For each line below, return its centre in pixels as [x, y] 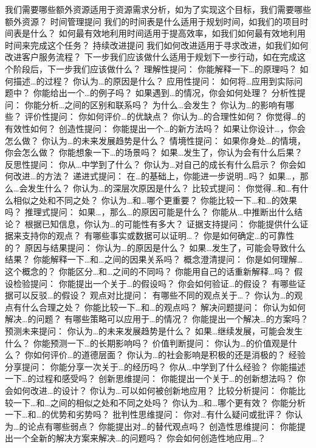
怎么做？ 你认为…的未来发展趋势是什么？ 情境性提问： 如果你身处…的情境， [155, 140]
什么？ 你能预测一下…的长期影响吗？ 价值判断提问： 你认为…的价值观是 [147, 343]
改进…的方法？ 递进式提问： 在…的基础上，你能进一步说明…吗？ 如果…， [156, 176]
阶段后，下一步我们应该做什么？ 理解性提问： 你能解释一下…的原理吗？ [155, 68]
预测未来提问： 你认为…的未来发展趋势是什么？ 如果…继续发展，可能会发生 [154, 331]
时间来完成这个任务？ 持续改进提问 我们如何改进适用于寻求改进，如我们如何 [157, 45]
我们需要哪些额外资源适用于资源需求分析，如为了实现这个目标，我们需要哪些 [158, 9]
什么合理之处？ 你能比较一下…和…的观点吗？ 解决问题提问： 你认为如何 [163, 307]
